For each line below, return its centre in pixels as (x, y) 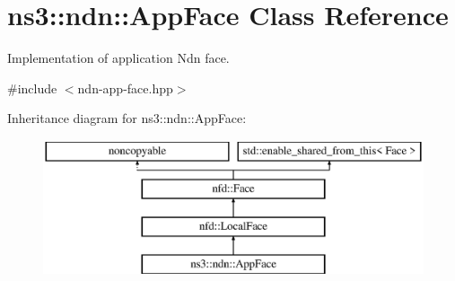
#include (32, 88)
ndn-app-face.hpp (125, 88)
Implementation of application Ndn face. (118, 58)
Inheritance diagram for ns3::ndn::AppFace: (127, 118)
